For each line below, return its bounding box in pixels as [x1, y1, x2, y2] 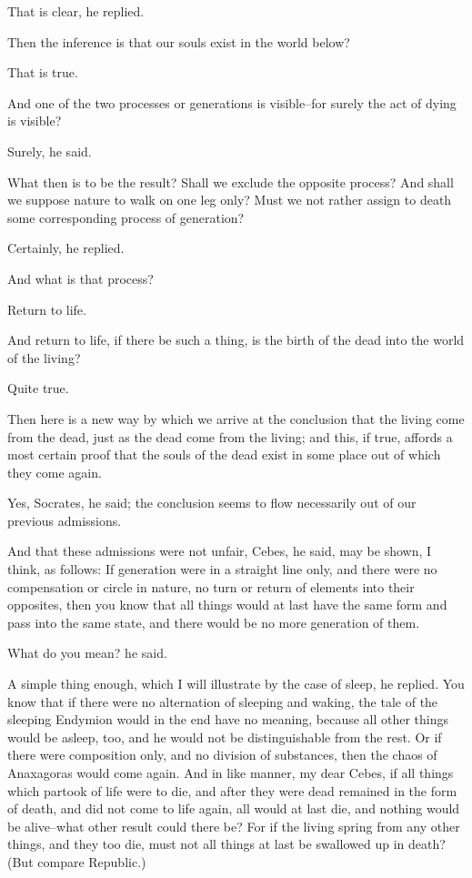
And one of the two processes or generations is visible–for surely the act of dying [7, 93, 457, 112]
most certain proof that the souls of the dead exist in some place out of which [7, 445, 441, 464]
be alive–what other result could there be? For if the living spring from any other [7, 816, 460, 835]
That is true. [7, 63, 78, 82]
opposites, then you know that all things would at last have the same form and [7, 595, 447, 614]
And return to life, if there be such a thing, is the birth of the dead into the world [7, 330, 465, 349]
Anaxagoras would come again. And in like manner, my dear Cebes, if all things [7, 763, 454, 782]
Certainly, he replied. [7, 238, 125, 257]
